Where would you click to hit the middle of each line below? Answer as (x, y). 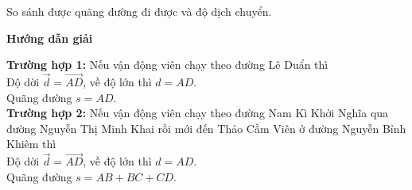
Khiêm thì (31, 144)
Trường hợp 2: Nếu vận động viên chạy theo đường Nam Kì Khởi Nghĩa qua (198, 113)
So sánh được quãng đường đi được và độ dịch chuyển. (139, 11)
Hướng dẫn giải (50, 38)
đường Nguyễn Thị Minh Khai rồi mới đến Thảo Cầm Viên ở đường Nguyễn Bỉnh (206, 128)
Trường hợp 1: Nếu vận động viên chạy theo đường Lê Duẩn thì (167, 65)
